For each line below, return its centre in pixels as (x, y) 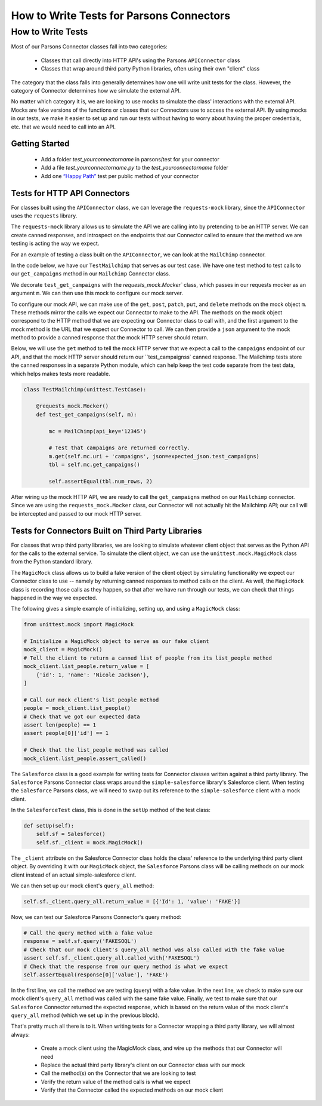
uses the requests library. (44, 216)
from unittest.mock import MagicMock (79, 625)
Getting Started (40, 144)
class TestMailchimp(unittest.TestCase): (85, 389)
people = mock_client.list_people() (77, 708)
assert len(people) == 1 (60, 725)
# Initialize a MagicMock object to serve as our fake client (116, 641)
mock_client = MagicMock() (63, 649)
